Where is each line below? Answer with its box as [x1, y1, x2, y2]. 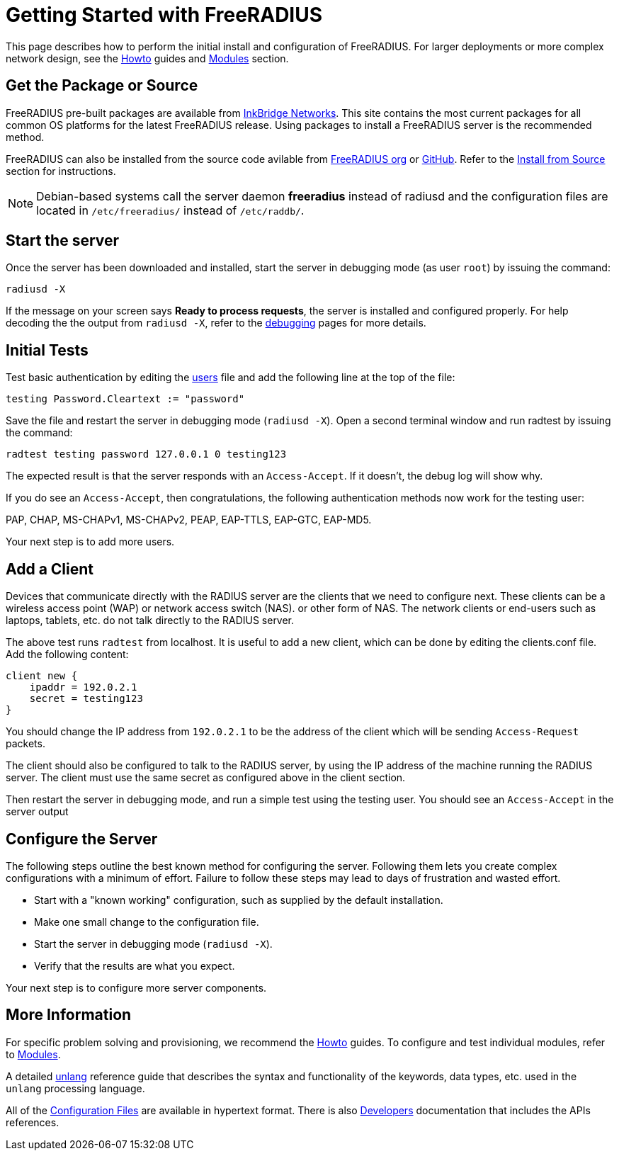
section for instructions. [6, 164, 116, 177]
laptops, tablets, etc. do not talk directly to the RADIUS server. [6, 614, 295, 627]
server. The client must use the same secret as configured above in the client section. [6, 771, 406, 784]
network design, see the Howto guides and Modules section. [6, 52, 289, 64]
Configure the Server [6, 829, 158, 848]
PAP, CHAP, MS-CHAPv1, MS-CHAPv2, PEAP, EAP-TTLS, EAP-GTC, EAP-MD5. [6, 514, 372, 526]
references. [6, 1116, 59, 1128]
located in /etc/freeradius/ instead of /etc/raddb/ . [36, 203, 305, 217]
